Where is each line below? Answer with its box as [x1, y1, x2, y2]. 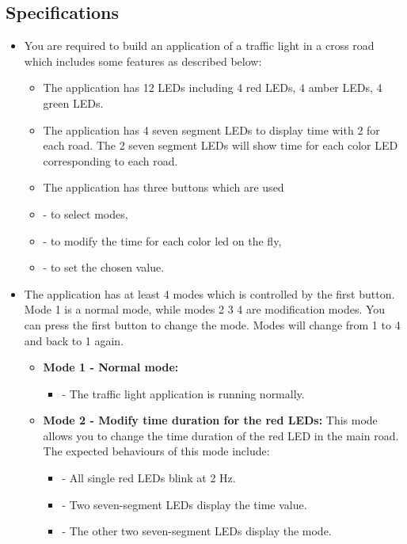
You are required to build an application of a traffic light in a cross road [24, 37, 375, 54]
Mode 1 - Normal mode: [43, 359, 179, 375]
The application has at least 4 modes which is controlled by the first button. [24, 285, 395, 302]
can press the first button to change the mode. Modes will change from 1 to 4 [24, 316, 401, 333]
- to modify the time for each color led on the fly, [43, 232, 282, 249]
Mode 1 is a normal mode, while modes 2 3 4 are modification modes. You [24, 301, 386, 318]
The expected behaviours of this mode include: [43, 443, 270, 459]
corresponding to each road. [43, 152, 178, 169]
